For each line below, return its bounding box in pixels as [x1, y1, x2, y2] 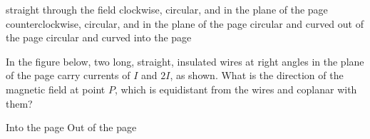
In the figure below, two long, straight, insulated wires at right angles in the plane [6, 53, 364, 68]
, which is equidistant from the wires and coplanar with [114, 81, 357, 96]
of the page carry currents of [6, 68, 130, 83]
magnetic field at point [6, 81, 106, 96]
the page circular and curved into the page [6, 30, 192, 45]
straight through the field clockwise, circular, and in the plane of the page [6, 2, 328, 16]
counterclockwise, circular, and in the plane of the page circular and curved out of [6, 16, 364, 31]
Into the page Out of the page [6, 120, 137, 135]
